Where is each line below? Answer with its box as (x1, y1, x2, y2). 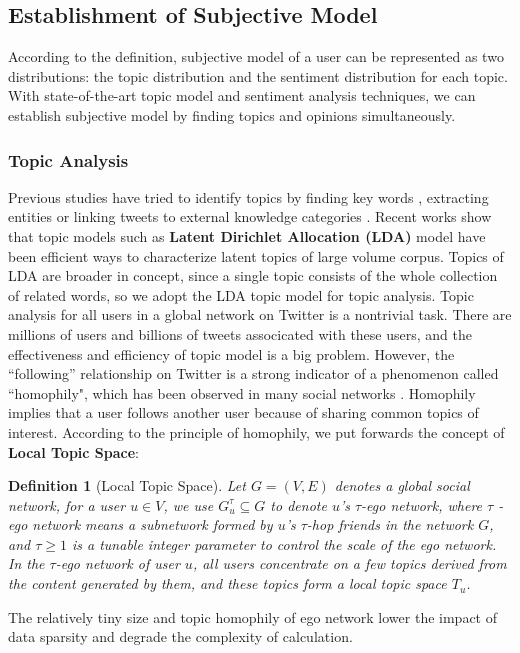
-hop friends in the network (306, 514, 474, 535)
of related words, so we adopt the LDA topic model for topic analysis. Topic (8, 284, 474, 305)
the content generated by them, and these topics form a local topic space (8, 573, 447, 594)
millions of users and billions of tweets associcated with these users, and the (8, 323, 472, 344)
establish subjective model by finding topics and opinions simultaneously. (8, 104, 456, 125)
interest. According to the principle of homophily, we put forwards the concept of (8, 421, 505, 442)
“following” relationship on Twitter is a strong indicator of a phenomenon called (8, 363, 499, 384)
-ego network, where (361, 494, 483, 515)
